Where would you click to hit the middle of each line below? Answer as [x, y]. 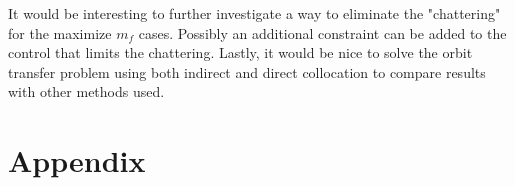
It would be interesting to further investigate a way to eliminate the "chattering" [254, 13]
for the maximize [60, 32]
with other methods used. [86, 91]
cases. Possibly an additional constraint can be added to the [322, 32]
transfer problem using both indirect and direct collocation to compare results [247, 71]
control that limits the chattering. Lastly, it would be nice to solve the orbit [240, 52]
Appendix [77, 160]
